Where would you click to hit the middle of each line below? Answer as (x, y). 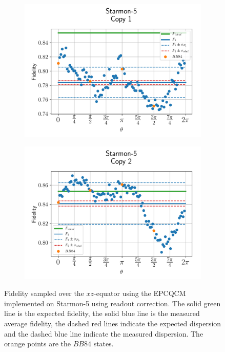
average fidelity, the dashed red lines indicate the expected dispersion (113, 323)
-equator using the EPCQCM (140, 293)
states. (104, 344)
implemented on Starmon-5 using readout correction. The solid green (113, 303)
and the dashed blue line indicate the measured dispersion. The (104, 333)
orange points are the (38, 344)
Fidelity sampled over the (44, 293)
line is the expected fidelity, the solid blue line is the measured (102, 313)
